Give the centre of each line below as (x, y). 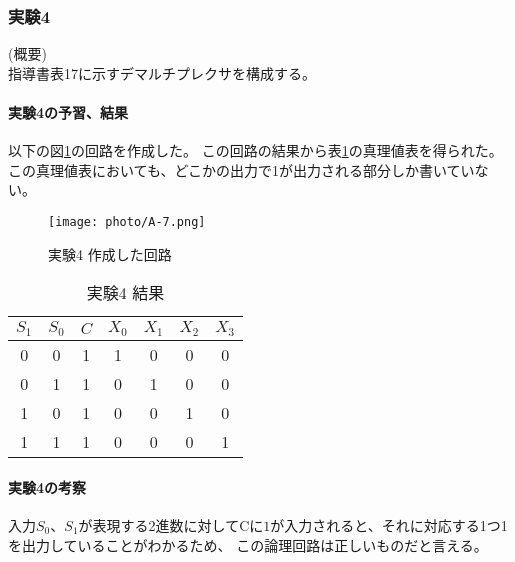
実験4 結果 (125, 293)
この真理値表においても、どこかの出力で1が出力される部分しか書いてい (241, 169)
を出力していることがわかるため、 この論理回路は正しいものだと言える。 (248, 544)
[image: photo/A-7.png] (127, 221)
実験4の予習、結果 (68, 112)
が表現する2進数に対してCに (171, 524)
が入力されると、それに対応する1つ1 (389, 524)
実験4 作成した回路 (110, 253)
